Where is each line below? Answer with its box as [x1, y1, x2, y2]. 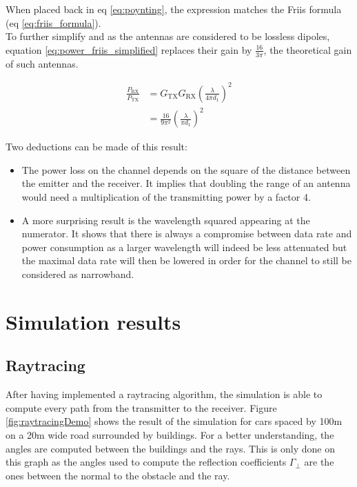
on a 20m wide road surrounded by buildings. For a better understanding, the [6, 427, 334, 441]
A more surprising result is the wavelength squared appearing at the [21, 212, 310, 227]
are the [304, 455, 334, 469]
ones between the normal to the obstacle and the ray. [6, 468, 230, 482]
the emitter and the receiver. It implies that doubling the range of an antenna [21, 176, 351, 190]
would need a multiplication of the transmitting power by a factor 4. [21, 190, 311, 204]
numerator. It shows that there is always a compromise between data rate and [21, 226, 352, 241]
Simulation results [6, 307, 181, 335]
